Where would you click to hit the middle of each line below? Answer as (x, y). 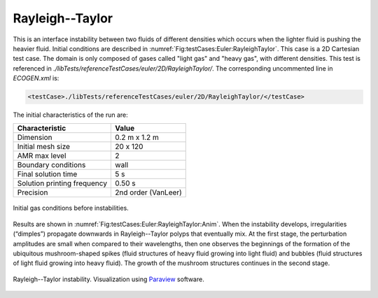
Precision (33, 192)
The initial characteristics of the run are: (71, 115)
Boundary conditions (51, 165)
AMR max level (42, 156)
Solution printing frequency (62, 183)
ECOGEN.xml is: (36, 78)
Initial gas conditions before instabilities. (71, 208)
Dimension (35, 138)
